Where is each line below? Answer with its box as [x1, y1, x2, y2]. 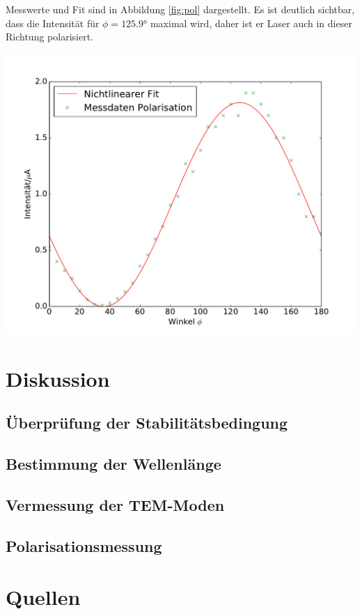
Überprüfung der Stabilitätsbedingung [6, 412, 288, 433]
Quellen [6, 583, 81, 611]
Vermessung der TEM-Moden [6, 493, 225, 515]
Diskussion [6, 364, 110, 392]
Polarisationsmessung [6, 535, 162, 556]
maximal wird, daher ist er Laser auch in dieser [150, 15, 352, 30]
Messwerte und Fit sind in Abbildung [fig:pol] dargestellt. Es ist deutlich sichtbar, [6, 2, 355, 16]
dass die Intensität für [6, 15, 100, 30]
